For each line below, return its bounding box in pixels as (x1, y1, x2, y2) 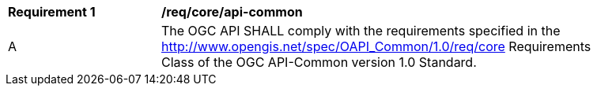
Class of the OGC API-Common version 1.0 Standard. (161, 54, 477, 70)
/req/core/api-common (161, 4, 303, 20)
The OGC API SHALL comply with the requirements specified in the (161, 23, 561, 39)
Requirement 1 (8, 4, 96, 20)
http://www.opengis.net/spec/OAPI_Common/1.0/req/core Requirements (161, 39, 591, 54)
